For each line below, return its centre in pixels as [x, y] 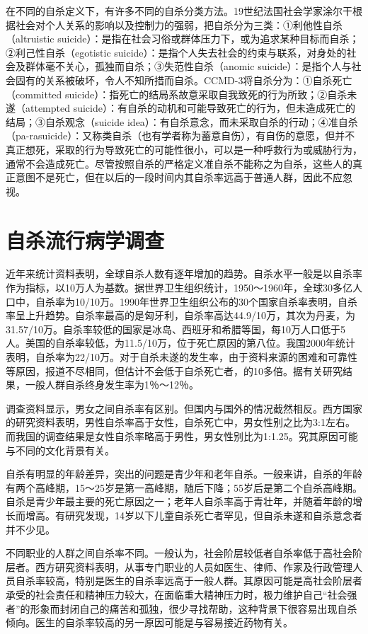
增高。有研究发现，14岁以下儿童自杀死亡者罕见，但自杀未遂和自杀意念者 [194, 515]
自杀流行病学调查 [85, 240]
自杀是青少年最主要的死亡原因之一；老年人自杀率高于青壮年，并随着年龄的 [179, 501]
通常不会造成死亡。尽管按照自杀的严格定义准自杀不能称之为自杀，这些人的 [179, 163]
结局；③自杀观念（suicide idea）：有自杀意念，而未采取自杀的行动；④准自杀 [182, 121]
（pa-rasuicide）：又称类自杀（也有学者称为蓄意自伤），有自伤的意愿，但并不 [180, 136]
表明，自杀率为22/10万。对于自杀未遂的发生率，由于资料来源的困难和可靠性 [182, 357]
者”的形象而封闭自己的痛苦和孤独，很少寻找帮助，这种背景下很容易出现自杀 [182, 608]
